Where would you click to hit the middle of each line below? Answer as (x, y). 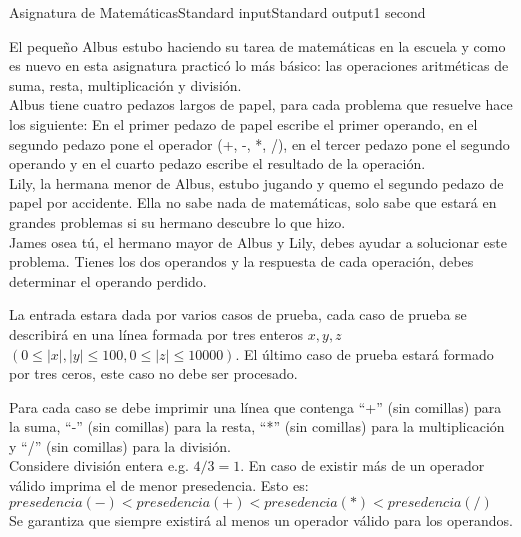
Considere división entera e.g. (99, 465)
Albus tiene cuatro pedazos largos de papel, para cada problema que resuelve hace (261, 104)
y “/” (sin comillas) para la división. (120, 445)
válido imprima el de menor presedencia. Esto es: (159, 485)
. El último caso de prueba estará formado (364, 353)
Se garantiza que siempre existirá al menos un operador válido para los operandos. (261, 519)
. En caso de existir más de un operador (362, 465)
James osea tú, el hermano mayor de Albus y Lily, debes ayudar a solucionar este (258, 241)
